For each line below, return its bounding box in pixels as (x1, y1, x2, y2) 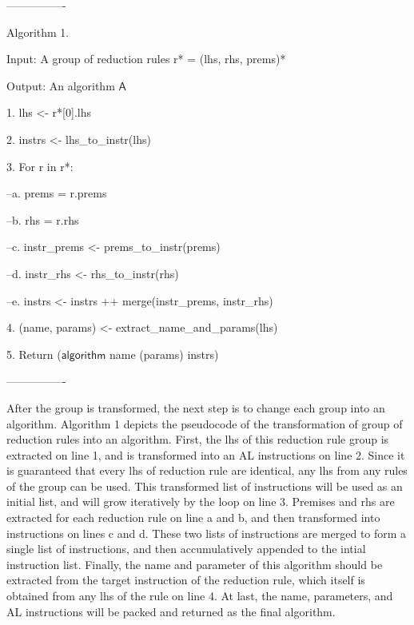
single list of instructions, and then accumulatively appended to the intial (6, 540, 366, 557)
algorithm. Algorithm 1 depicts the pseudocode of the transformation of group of (6, 415, 403, 432)
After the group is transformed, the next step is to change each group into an (6, 399, 385, 416)
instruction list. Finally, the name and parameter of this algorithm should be (6, 555, 383, 572)
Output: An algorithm (6, 77, 115, 94)
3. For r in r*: (6, 157, 74, 174)
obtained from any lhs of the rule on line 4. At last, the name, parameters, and (6, 587, 393, 604)
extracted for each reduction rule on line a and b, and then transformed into (6, 509, 380, 526)
